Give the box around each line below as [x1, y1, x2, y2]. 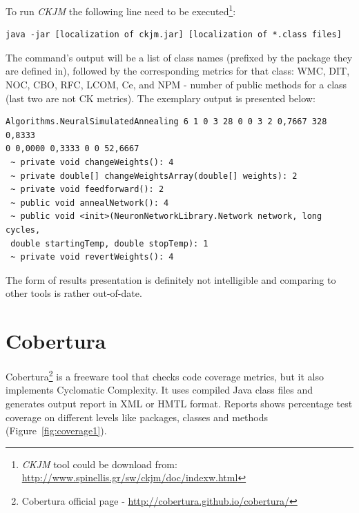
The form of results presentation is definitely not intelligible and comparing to [6, 272, 336, 287]
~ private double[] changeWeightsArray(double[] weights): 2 [10, 171, 298, 181]
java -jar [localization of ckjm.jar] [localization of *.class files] [6, 30, 342, 40]
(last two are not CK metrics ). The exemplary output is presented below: [6, 90, 316, 105]
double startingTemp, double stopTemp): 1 [10, 238, 208, 249]
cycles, [6, 224, 41, 235]
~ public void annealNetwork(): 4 [10, 197, 169, 208]
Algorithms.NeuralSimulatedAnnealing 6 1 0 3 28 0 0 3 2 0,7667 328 [6, 117, 327, 127]
